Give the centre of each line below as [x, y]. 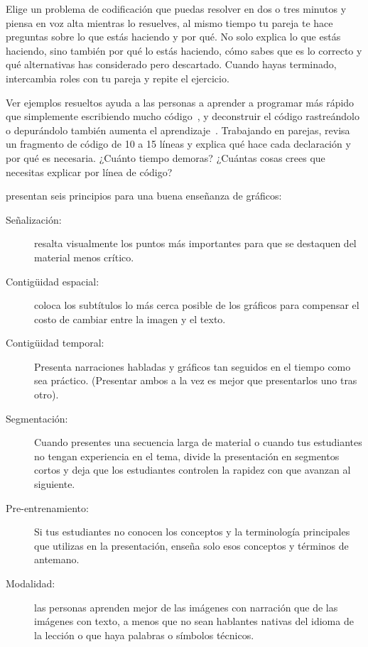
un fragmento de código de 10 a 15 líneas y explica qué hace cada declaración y [178, 144]
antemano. [57, 559]
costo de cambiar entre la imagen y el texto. [130, 319]
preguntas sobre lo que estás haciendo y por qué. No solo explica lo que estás [173, 37]
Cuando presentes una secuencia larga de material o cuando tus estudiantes [198, 442]
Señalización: [34, 219]
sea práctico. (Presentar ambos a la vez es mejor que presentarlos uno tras [196, 380]
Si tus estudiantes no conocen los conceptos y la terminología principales [192, 532]
